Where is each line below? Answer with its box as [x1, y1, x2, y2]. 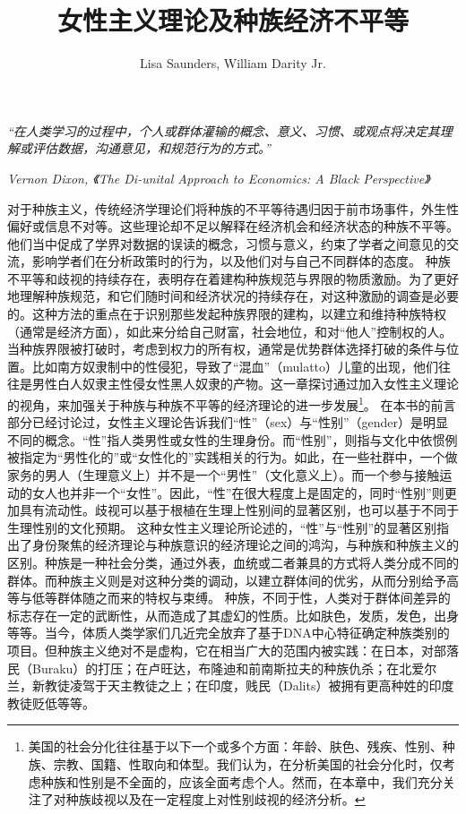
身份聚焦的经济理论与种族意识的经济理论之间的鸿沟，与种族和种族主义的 [31, 536, 459, 554]
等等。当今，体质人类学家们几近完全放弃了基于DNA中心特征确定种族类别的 [7, 623, 450, 642]
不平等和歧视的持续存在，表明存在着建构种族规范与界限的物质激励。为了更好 [7, 269, 459, 287]
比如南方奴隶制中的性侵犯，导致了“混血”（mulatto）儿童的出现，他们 [31, 356, 439, 375]
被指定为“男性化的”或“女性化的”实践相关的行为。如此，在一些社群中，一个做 [7, 448, 458, 467]
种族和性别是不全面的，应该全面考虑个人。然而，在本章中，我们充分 [40, 772, 443, 791]
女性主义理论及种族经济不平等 [56, 2, 409, 39]
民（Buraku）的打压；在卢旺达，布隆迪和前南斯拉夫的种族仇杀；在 [7, 658, 400, 677]
